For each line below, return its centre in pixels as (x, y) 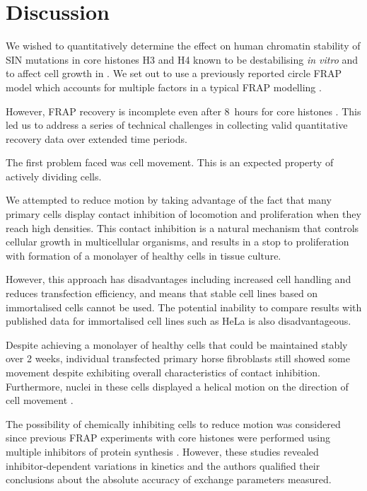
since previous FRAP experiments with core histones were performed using (168, 438)
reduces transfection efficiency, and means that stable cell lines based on (162, 293)
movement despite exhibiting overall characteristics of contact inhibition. (163, 372)
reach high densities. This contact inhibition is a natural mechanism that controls (182, 227)
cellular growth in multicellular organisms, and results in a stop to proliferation (177, 242)
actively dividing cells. (54, 176)
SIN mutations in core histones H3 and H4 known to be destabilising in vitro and (182, 59)
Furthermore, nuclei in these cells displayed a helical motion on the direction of (177, 386)
